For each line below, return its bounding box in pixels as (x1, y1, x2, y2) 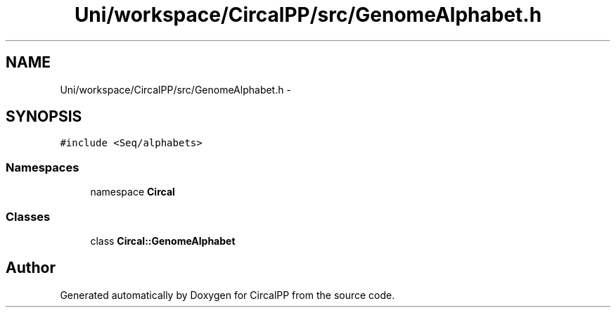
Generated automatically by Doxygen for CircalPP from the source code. (60, 288, 395, 301)
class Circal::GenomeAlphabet (90, 234, 236, 247)
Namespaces (6, 160, 79, 174)
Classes (6, 209, 51, 224)
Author (6, 259, 56, 277)
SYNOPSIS (6, 108, 82, 126)
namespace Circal (90, 186, 175, 198)
